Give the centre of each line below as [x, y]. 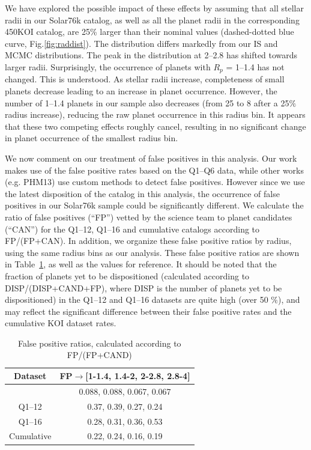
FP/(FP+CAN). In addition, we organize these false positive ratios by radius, [148, 241]
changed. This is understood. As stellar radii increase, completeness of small [145, 79]
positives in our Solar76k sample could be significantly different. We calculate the [154, 205]
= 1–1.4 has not [255, 66]
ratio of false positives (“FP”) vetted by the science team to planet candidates [149, 217]
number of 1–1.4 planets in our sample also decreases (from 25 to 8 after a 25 [147, 102]
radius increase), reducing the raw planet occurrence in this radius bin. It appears [155, 114]
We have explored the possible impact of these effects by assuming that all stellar [154, 8]
